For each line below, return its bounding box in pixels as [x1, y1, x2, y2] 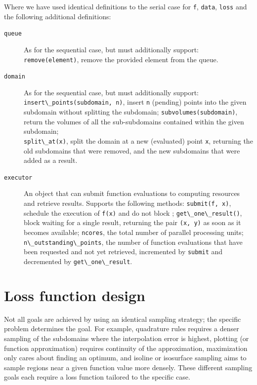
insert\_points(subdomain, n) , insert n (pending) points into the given [24, 97, 247, 107]
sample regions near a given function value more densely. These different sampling [4, 362, 253, 372]
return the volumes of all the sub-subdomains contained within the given [24, 116, 244, 126]
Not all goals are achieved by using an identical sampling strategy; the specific [4, 313, 241, 324]
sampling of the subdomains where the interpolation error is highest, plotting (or [4, 333, 249, 343]
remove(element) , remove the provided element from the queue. [24, 54, 218, 64]
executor [4, 174, 33, 181]
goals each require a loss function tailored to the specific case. [4, 372, 190, 382]
